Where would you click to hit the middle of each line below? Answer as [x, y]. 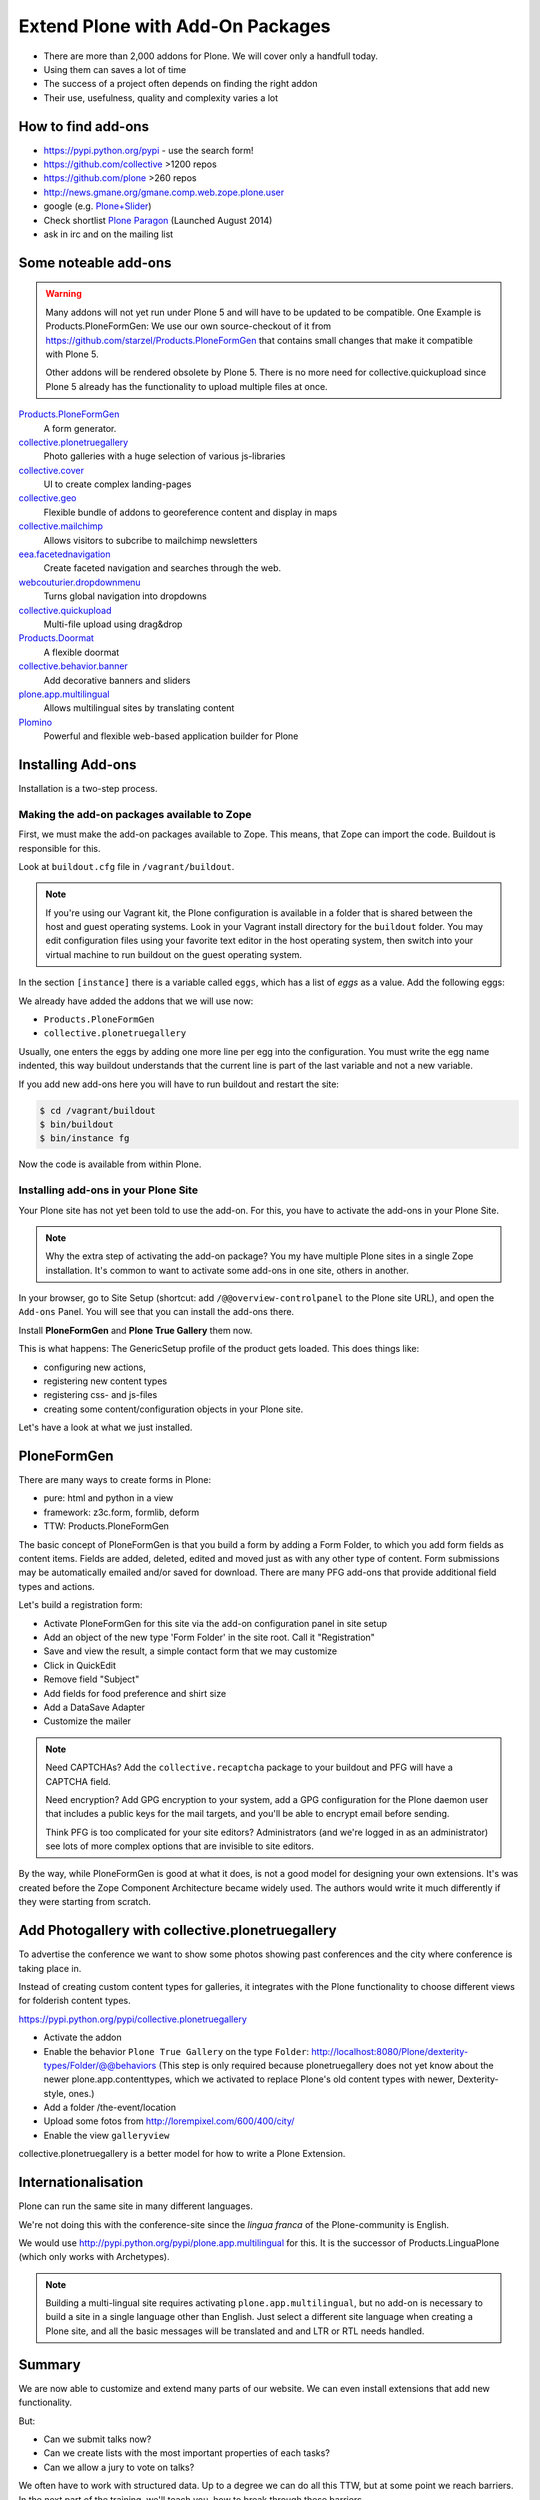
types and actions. [56, 1586]
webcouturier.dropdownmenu [79, 582]
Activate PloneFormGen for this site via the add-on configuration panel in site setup [215, 1623]
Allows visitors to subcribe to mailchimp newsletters [150, 540]
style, [55, 2093]
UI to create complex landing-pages [117, 484]
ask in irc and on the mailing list [108, 234]
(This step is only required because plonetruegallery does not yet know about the [326, 2065]
